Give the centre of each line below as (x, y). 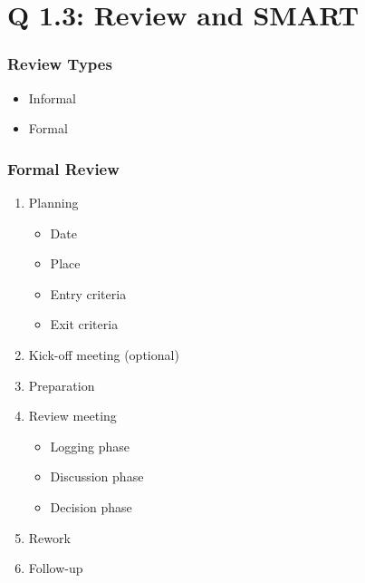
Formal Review (63, 168)
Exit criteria (84, 324)
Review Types (60, 64)
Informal (52, 97)
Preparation (62, 385)
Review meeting (72, 416)
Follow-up (56, 568)
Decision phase (91, 506)
